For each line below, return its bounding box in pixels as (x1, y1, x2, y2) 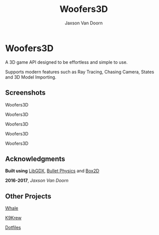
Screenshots (5, 89, 46, 97)
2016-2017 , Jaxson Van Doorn (5, 178, 69, 184)
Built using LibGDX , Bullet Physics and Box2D (5, 168, 100, 174)
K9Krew (5, 215, 21, 221)
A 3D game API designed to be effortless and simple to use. (5, 59, 128, 65)
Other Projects (5, 192, 51, 200)
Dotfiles (5, 225, 21, 231)
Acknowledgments (5, 154, 66, 163)
